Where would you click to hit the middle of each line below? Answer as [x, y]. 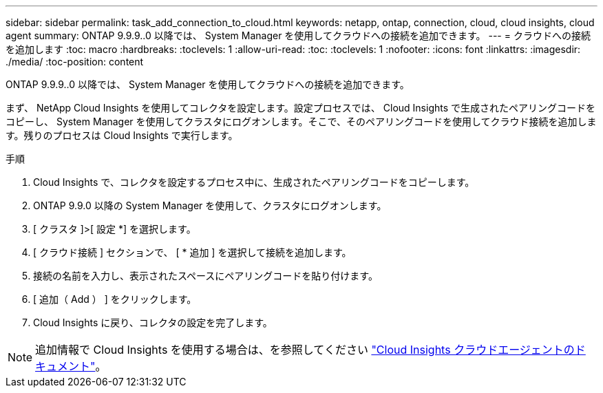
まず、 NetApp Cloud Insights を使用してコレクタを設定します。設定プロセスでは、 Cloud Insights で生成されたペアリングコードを [301, 108]
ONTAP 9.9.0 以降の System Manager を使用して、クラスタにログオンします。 [210, 205]
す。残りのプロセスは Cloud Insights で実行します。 [122, 135]
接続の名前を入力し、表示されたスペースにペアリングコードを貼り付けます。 [205, 276]
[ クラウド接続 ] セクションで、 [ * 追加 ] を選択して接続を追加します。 [192, 252]
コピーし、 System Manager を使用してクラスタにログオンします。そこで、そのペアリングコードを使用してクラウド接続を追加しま [301, 121]
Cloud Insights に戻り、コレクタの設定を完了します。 [153, 322]
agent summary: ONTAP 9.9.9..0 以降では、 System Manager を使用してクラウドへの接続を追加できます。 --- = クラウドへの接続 [298, 35]
